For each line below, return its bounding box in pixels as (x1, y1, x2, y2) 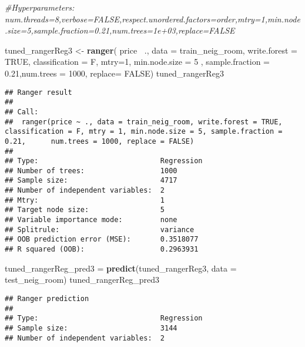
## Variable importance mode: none (5, 216, 177, 224)
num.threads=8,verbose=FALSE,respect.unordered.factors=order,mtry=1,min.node (5, 12, 300, 25)
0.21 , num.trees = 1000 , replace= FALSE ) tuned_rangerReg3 (5, 67, 224, 79)
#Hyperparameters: (5, 1, 75, 13)
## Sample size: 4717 (5, 176, 177, 185)
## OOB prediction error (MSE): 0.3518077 (5, 235, 199, 244)
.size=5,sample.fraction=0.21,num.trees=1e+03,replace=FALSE (5, 24, 235, 37)
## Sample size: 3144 (5, 323, 177, 332)
